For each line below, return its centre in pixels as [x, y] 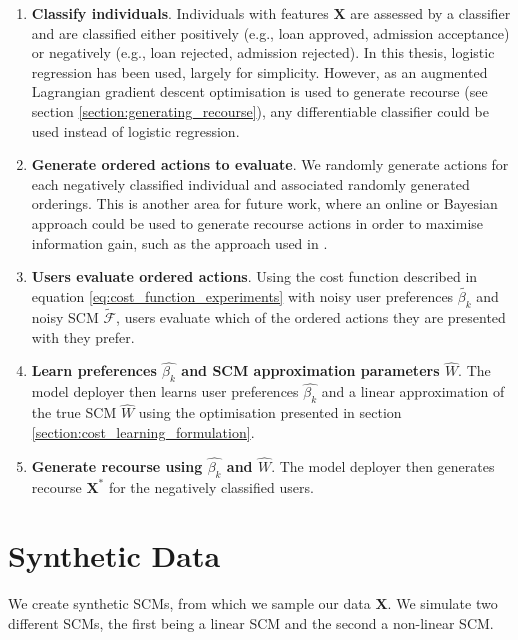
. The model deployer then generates [383, 465]
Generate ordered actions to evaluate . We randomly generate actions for [270, 164]
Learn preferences [94, 370]
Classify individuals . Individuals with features [180, 13]
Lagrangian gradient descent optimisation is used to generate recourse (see [259, 91]
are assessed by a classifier [430, 13]
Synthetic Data [114, 555]
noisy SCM [65, 316]
